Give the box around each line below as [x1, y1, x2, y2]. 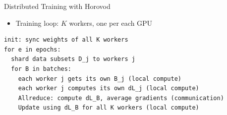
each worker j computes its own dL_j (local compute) [18, 85, 199, 92]
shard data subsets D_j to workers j [11, 56, 135, 63]
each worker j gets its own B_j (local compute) [18, 75, 181, 82]
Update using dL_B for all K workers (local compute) [18, 104, 199, 112]
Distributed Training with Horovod [4, 1, 111, 11]
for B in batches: [11, 65, 72, 72]
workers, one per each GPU [69, 17, 153, 28]
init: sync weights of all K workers [4, 36, 128, 44]
